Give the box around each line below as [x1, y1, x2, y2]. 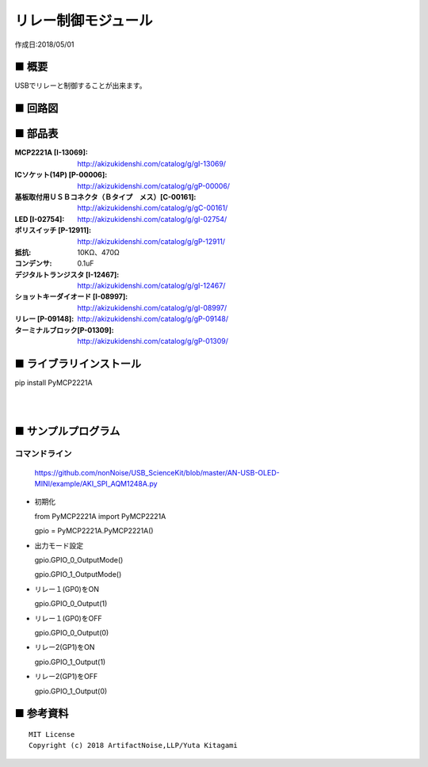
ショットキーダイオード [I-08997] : [14, 292, 128, 301]
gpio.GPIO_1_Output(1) [34, 657, 106, 666]
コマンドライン [14, 448, 72, 460]
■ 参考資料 [14, 707, 69, 720]
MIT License [29, 730, 75, 738]
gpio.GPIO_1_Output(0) [34, 686, 108, 696]
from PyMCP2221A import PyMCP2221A [34, 511, 166, 521]
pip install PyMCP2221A [14, 377, 93, 387]
